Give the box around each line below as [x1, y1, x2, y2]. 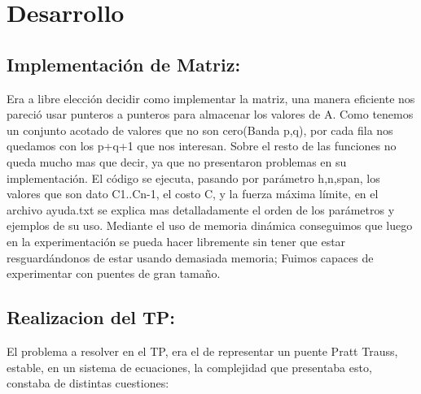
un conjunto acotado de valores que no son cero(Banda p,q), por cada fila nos [7, 121, 393, 138]
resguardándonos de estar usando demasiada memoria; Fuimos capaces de [7, 249, 374, 266]
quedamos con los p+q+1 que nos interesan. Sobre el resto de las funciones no [7, 137, 397, 154]
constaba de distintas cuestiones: [7, 375, 169, 392]
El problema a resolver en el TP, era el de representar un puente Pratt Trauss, [7, 342, 398, 359]
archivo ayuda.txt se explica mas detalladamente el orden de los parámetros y [7, 201, 395, 218]
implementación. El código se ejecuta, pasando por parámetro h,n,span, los [7, 169, 380, 186]
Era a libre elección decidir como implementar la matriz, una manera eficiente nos [7, 89, 415, 106]
